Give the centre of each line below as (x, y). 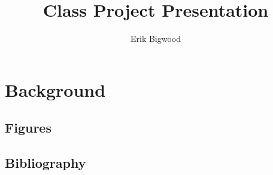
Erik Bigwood (156, 39)
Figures (28, 128)
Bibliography (45, 163)
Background (55, 89)
